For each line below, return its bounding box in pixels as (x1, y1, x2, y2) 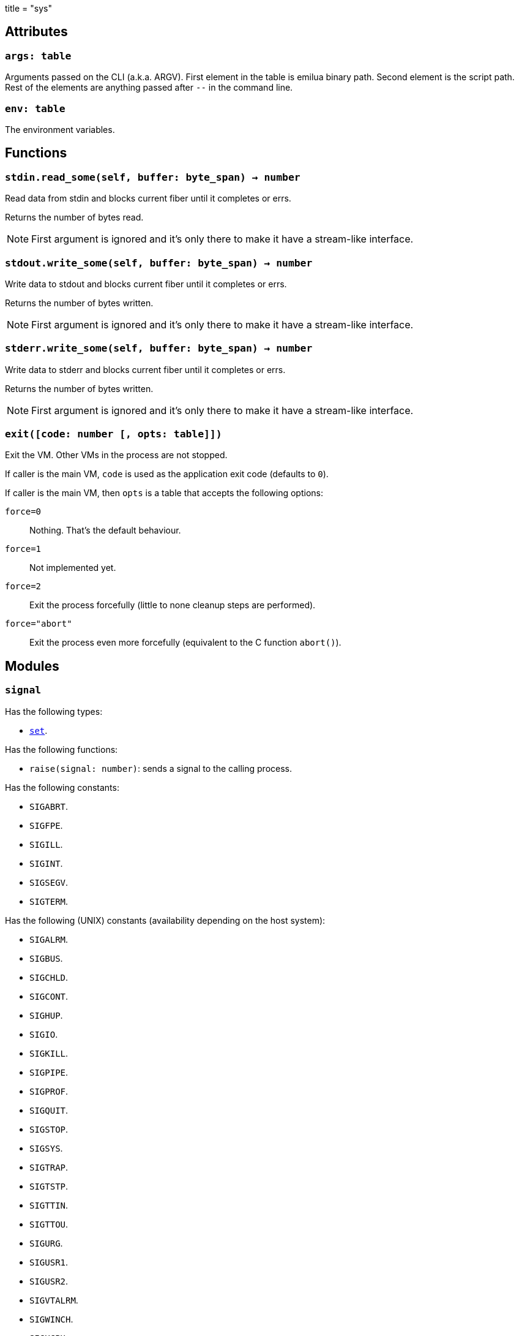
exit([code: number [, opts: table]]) (5, 428, 222, 440)
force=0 (5, 507, 42, 517)
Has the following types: (5, 706, 103, 717)
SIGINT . (29, 858, 63, 869)
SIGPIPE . (29, 1066, 69, 1077)
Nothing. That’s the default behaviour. (29, 525, 181, 536)
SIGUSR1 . (29, 1256, 69, 1267)
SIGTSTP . (29, 1180, 69, 1191)
